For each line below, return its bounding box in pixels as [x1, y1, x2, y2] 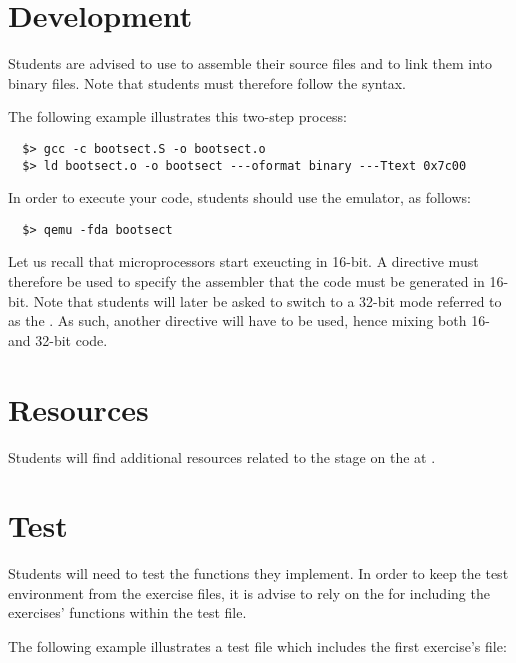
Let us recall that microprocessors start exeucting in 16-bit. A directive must [8, 251, 479, 272]
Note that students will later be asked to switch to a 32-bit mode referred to [33, 290, 502, 311]
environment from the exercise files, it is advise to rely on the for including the [8, 582, 490, 603]
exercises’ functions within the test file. [8, 602, 247, 623]
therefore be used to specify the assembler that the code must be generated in [8, 271, 485, 292]
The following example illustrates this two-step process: [8, 106, 347, 127]
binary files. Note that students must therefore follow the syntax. [8, 72, 406, 93]
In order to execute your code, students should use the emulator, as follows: [8, 187, 471, 208]
